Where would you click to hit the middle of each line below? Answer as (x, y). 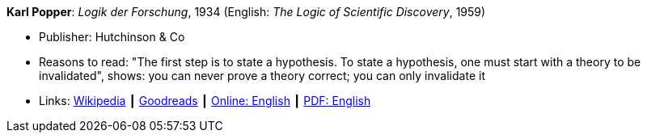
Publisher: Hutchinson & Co (112, 37)
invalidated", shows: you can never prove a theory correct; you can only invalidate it (262, 76)
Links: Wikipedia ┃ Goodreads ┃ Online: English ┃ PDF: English (205, 101)
